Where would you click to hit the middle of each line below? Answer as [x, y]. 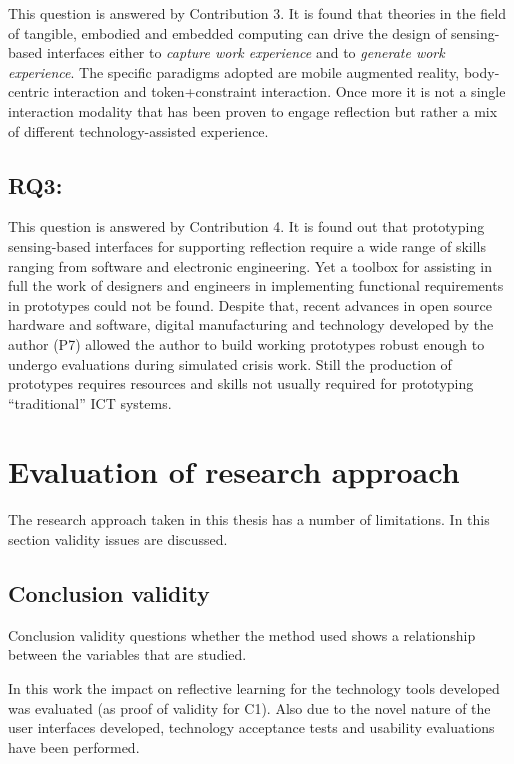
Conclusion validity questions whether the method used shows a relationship [242, 634]
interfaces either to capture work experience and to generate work [245, 52]
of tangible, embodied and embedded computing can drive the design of [227, 32]
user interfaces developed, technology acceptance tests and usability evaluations [251, 727]
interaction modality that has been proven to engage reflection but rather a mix [253, 110]
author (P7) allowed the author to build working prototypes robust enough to [246, 343]
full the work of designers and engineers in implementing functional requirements [256, 285]
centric [28, 91]
